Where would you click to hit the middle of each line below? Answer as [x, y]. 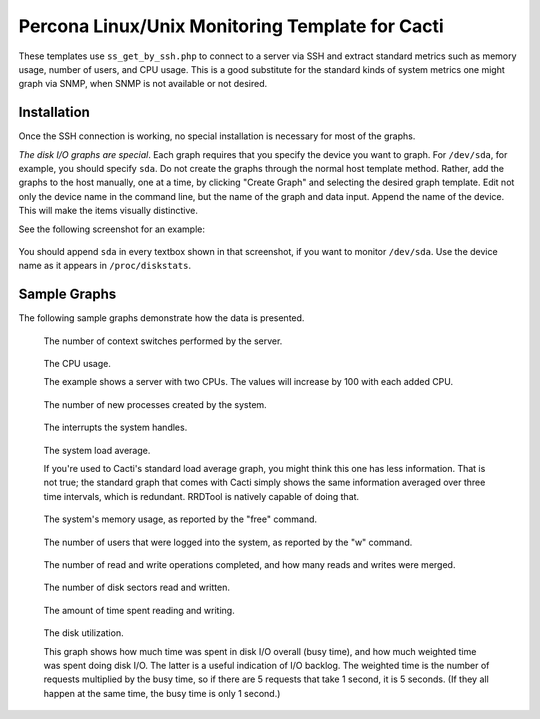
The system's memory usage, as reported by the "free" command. [180, 519]
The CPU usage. [77, 364]
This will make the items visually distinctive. [108, 211]
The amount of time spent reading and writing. [139, 610]
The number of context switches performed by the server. [163, 341]
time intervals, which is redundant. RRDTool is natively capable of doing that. [201, 496]
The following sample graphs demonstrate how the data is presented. [161, 318]
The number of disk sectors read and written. [136, 587]
